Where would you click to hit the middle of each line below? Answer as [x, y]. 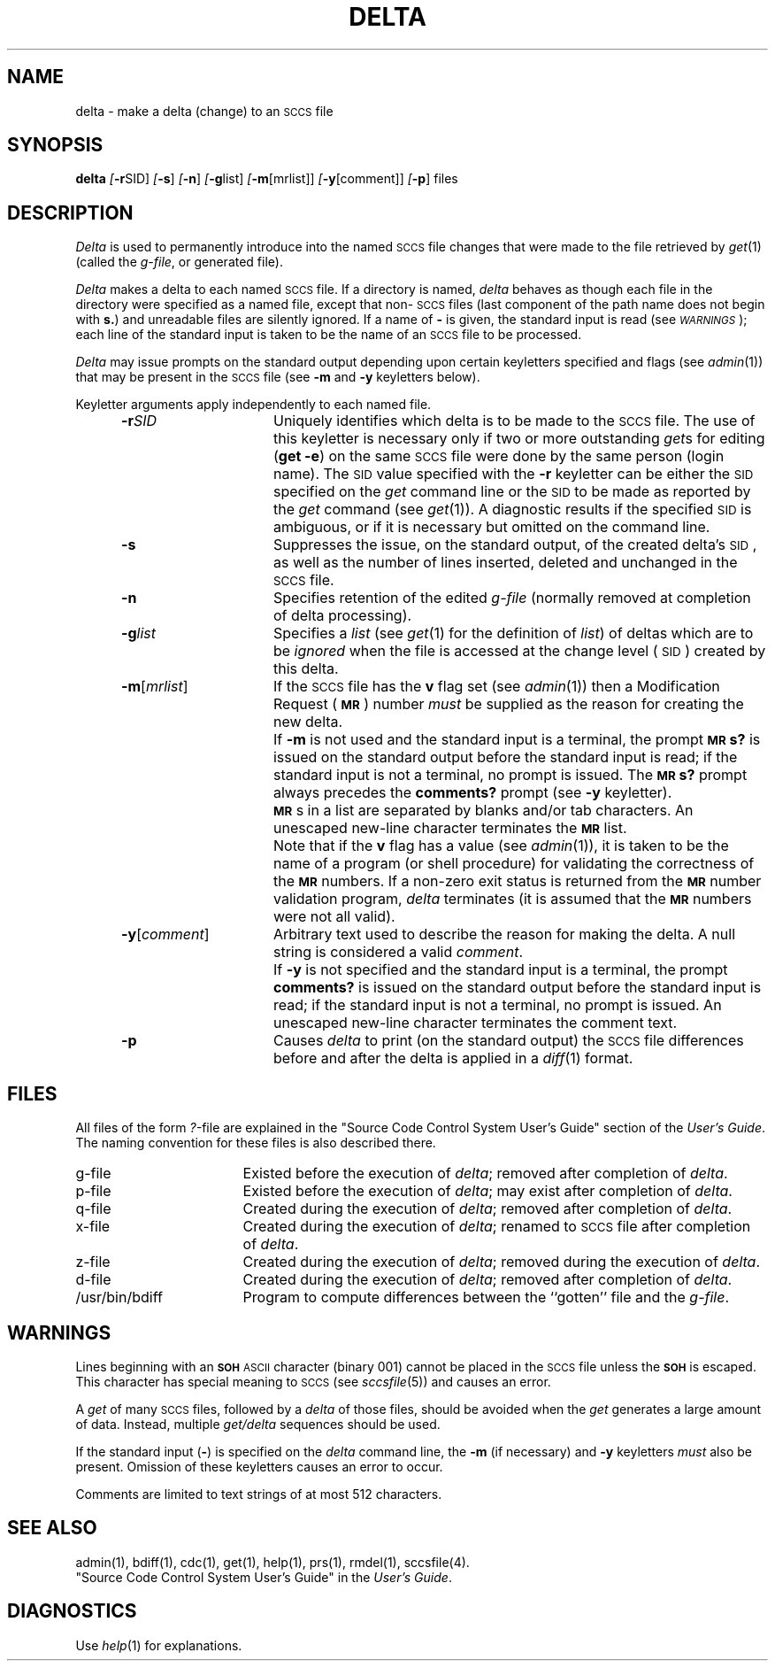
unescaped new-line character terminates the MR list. [450, 828]
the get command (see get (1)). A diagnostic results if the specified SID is [512, 510]
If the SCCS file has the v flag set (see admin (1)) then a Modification [496, 687]
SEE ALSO [52, 1528]
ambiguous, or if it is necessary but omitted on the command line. [491, 527]
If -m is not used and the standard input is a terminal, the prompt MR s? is [517, 740]
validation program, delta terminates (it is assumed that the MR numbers [512, 899]
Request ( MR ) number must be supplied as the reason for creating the [508, 704]
